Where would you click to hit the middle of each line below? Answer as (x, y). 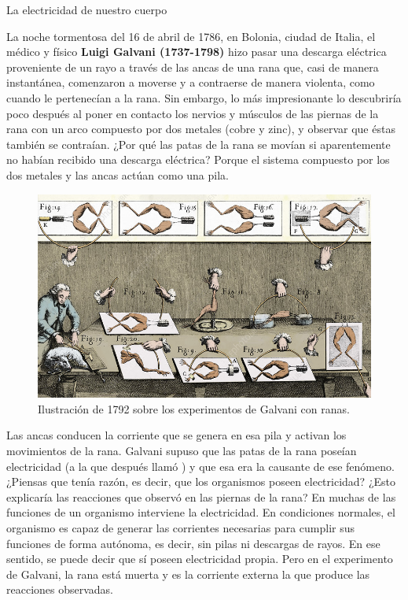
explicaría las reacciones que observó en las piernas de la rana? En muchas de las (201, 496)
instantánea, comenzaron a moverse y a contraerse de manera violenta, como (191, 82)
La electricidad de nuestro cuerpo (87, 9)
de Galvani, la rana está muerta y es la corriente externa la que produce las (188, 574)
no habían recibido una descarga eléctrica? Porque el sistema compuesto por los (198, 159)
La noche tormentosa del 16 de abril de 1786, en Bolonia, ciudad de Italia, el (191, 36)
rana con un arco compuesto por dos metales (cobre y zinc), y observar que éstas (201, 129)
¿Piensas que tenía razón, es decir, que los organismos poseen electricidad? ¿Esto (201, 481)
